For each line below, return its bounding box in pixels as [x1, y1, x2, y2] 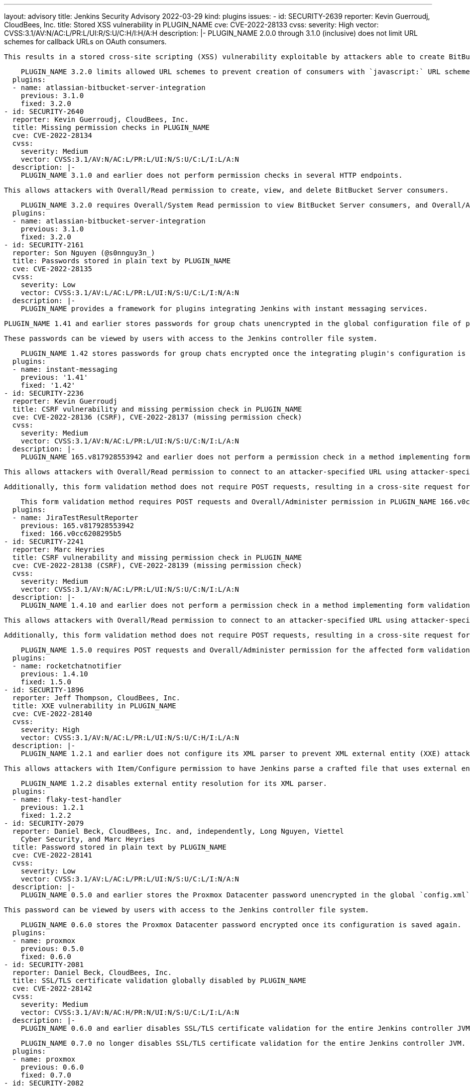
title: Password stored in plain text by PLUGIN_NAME [12, 843, 227, 851]
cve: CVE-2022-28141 [12, 851, 93, 859]
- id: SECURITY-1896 [4, 686, 84, 694]
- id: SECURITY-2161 [4, 241, 84, 249]
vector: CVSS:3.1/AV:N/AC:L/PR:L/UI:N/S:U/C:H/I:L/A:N [20, 734, 239, 742]
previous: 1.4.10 [20, 670, 88, 678]
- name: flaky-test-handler [12, 795, 122, 803]
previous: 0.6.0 [20, 1063, 84, 1071]
